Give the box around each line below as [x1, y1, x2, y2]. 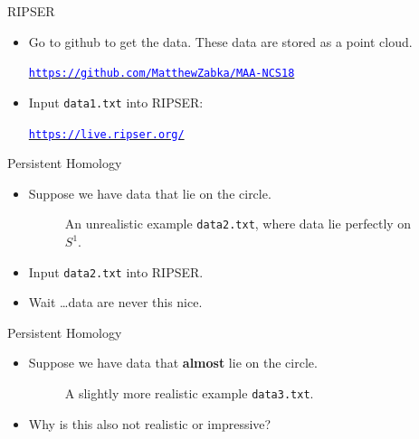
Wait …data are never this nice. [28, 293, 203, 312]
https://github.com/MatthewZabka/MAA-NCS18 [28, 67, 295, 80]
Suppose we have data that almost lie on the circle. [28, 353, 318, 372]
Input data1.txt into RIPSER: [28, 92, 204, 111]
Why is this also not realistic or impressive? [28, 414, 271, 433]
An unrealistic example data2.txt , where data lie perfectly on [64, 214, 412, 233]
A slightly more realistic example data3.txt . [64, 384, 314, 403]
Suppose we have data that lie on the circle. [28, 183, 271, 202]
